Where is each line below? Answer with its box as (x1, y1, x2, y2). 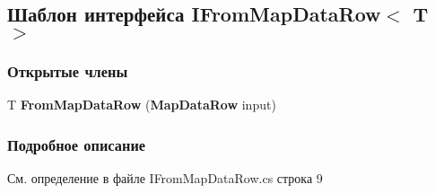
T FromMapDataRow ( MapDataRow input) (7, 95, 276, 113)
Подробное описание (7, 133, 146, 155)
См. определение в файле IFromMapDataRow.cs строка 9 (7, 168, 323, 187)
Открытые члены (7, 59, 128, 82)
